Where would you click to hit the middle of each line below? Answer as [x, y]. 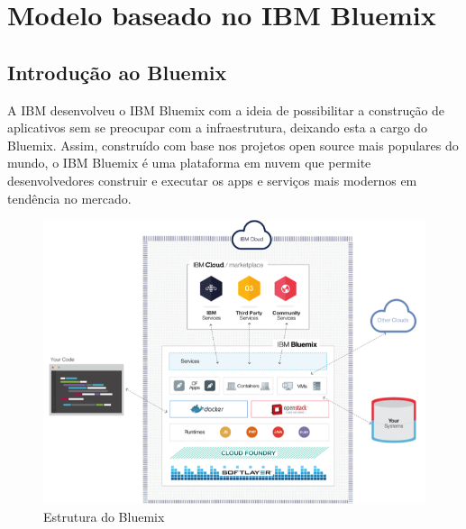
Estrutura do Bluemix [104, 516]
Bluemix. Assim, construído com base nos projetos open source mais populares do [233, 145]
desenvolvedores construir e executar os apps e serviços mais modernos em [212, 180]
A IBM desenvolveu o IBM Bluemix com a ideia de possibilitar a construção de [226, 109]
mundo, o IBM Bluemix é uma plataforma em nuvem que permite [189, 163]
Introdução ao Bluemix [117, 72]
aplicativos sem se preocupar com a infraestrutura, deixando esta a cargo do [218, 128]
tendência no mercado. [69, 198]
